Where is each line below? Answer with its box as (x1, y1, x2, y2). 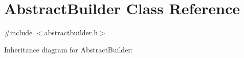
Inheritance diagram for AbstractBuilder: (4, 44, 133, 54)
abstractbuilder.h (44, 27, 98, 38)
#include (4, 27, 33, 38)
